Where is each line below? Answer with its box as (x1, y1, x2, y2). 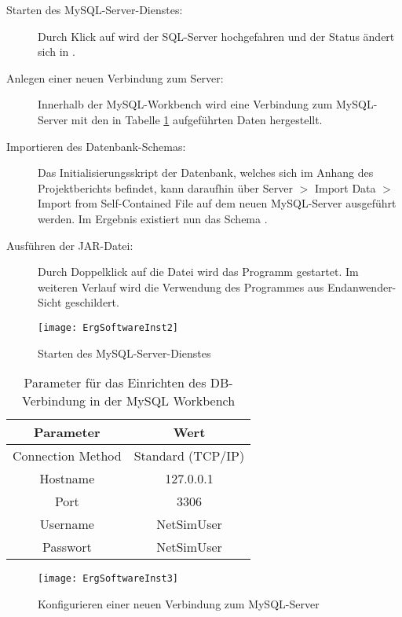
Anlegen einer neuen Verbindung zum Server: (6, 69, 224, 86)
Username (39, 515, 94, 534)
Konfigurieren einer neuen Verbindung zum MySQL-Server (38, 595, 320, 611)
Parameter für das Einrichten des (24, 373, 206, 392)
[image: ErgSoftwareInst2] (38, 321, 178, 333)
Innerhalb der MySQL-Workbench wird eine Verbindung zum (38, 96, 333, 112)
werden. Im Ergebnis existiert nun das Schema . (38, 210, 268, 226)
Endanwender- (327, 278, 397, 295)
